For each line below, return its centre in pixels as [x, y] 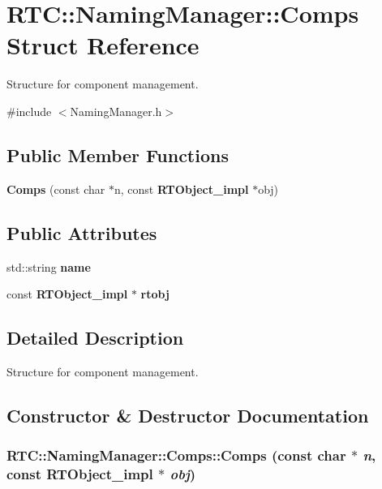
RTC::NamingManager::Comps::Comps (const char [176, 455]
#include [29, 111]
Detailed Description [95, 338]
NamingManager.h [116, 111]
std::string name [49, 266]
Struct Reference [103, 45]
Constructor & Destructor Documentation [188, 415]
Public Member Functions [118, 154]
